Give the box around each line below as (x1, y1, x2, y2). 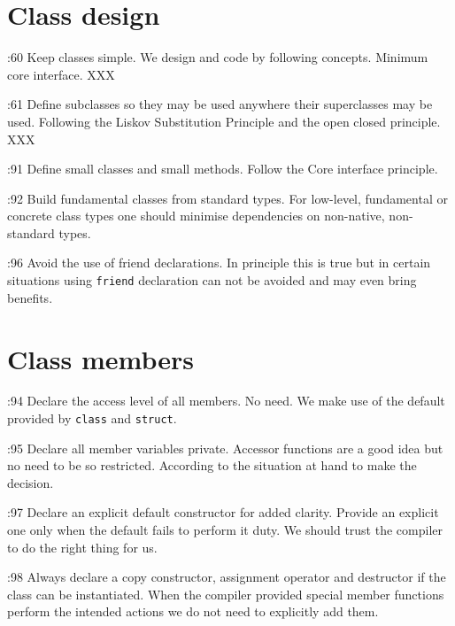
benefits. (7, 288, 53, 306)
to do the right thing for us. (7, 537, 158, 556)
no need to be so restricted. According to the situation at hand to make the (7, 456, 417, 475)
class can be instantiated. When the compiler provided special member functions (7, 584, 444, 603)
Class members (7, 340, 195, 376)
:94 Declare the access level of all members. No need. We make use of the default (7, 391, 445, 410)
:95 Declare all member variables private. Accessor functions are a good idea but (7, 438, 443, 457)
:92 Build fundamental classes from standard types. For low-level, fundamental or (7, 189, 448, 207)
